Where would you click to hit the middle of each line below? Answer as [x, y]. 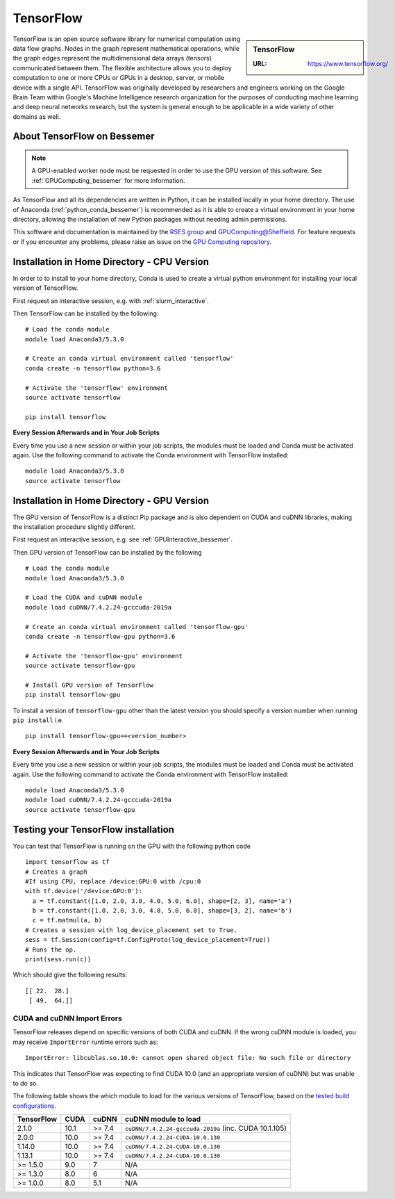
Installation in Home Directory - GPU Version [111, 500]
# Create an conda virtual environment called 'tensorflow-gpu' [137, 627]
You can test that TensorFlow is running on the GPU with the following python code [132, 846]
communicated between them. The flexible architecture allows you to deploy [122, 68]
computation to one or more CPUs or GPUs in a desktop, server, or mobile [119, 78]
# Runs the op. [51, 949]
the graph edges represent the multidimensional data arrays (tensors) [112, 58]
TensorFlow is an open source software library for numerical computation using [127, 39]
